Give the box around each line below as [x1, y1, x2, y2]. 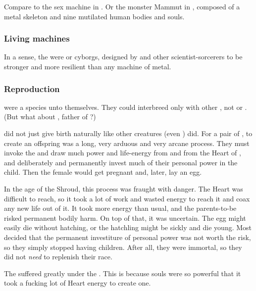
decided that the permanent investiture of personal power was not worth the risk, [4, 232, 251, 242]
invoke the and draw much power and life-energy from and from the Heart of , [4, 147, 241, 158]
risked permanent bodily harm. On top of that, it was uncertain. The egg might [4, 212, 246, 223]
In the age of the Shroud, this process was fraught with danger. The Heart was [4, 183, 243, 194]
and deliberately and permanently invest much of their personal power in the [4, 157, 238, 167]
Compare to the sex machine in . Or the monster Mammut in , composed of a [4, 1, 240, 11]
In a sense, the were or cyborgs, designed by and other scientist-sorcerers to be [4, 51, 243, 62]
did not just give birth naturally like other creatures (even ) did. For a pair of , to [4, 128, 253, 138]
